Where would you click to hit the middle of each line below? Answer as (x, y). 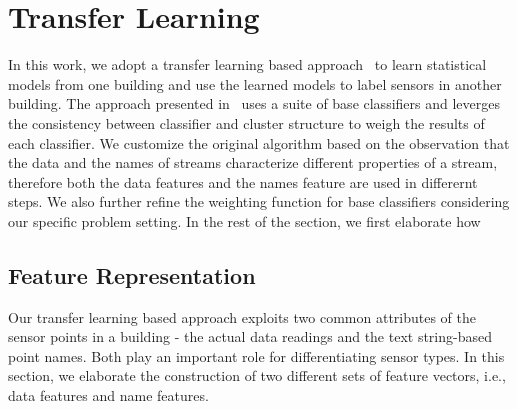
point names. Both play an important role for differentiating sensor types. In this (256, 355)
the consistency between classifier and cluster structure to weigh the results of (246, 122)
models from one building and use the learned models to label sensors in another (255, 83)
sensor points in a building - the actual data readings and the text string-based (250, 336)
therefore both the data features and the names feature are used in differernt (243, 181)
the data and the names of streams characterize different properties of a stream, (253, 162)
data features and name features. (108, 395)
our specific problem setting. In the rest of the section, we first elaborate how (244, 220)
